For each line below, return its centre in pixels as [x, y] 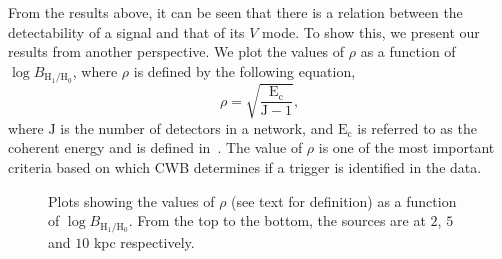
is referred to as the [417, 127]
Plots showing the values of [131, 200]
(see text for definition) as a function [344, 200]
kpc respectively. [144, 241]
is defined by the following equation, [244, 70]
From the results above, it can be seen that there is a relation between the [235, 12]
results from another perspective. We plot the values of [176, 51]
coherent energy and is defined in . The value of [155, 147]
